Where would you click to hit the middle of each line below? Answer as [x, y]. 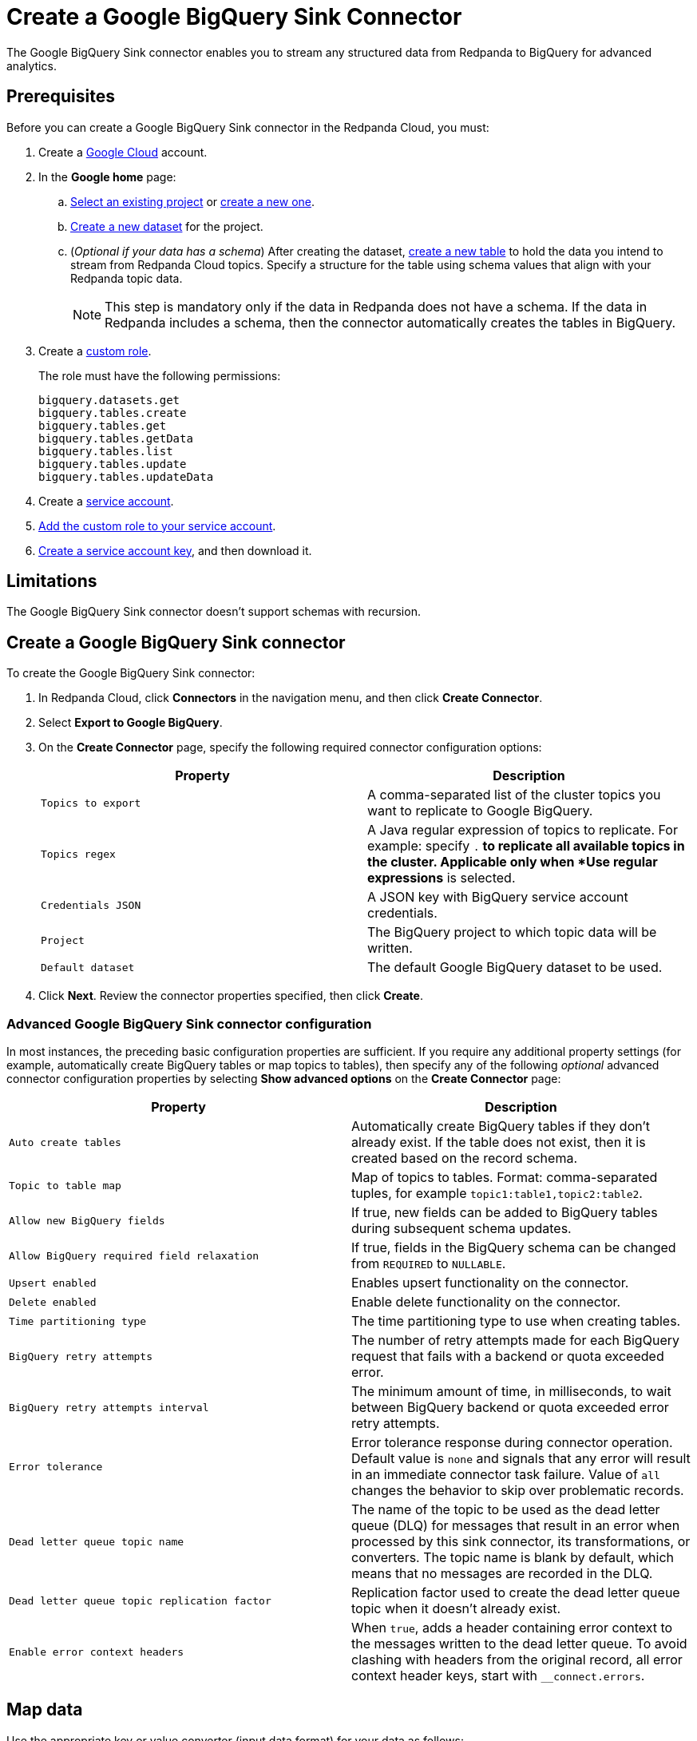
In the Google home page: [107, 176]
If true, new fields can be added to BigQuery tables [505, 1213]
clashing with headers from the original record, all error [517, 1660]
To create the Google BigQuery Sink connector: [131, 673]
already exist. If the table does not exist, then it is [499, 1142]
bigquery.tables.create [113, 412]
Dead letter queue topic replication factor [140, 1600]
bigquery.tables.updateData [126, 476]
